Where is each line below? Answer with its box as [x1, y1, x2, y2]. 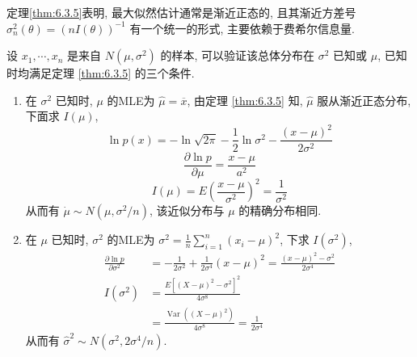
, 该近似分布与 [150, 202, 225, 219]
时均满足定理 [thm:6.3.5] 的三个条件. [6, 65, 195, 82]
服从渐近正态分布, [317, 91, 411, 108]
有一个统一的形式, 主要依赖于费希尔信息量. [129, 19, 355, 36]
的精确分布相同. [238, 202, 322, 219]
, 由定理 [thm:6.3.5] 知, [187, 91, 303, 108]
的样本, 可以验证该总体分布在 [160, 47, 315, 64]
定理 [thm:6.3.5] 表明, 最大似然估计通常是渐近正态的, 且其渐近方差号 [6, 4, 356, 20]
